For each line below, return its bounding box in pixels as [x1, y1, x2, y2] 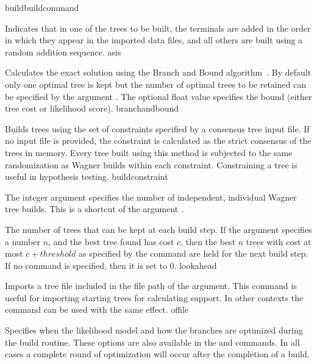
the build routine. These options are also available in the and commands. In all [5, 335, 300, 348]
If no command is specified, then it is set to [5, 259, 167, 271]
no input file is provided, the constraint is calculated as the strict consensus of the [5, 134, 312, 147]
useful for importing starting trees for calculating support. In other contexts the [5, 291, 304, 304]
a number [5, 235, 40, 248]
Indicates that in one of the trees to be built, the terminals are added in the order [5, 21, 311, 34]
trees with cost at [246, 235, 312, 248]
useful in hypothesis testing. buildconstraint [5, 170, 168, 183]
